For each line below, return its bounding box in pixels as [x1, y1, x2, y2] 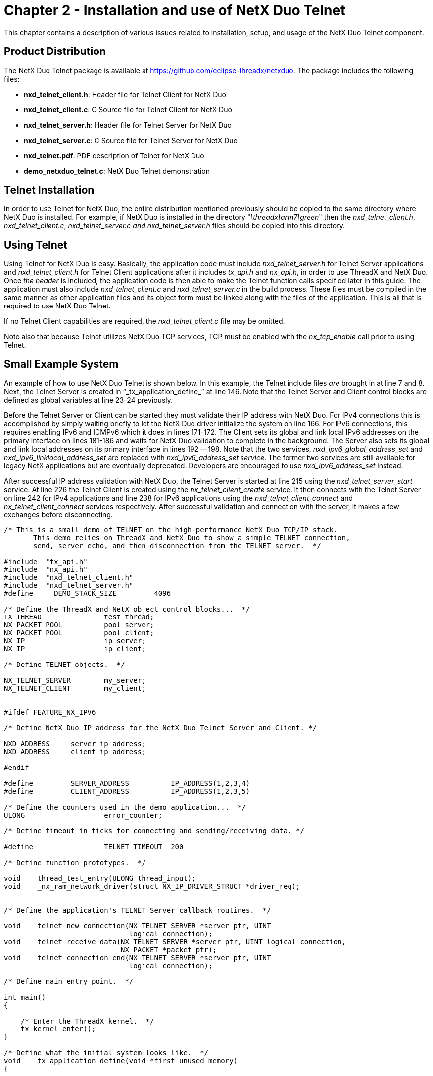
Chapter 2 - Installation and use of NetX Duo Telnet [4, 2, 346, 19]
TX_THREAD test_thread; [4, 613, 154, 621]
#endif [4, 764, 29, 772]
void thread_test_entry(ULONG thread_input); [4, 874, 196, 883]
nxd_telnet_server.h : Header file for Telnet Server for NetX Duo [24, 120, 232, 129]
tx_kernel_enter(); [20, 1025, 96, 1033]
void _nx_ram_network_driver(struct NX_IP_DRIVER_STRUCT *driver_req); [4, 882, 300, 891]
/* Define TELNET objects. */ [4, 661, 125, 669]
